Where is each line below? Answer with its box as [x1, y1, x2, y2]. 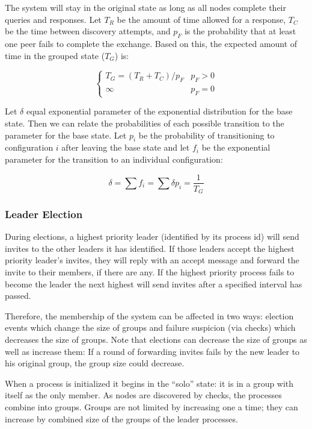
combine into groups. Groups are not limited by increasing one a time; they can [5, 400, 298, 413]
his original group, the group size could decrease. [5, 357, 185, 369]
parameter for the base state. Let [5, 128, 127, 141]
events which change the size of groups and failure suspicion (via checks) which [5, 321, 296, 334]
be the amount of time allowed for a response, [117, 13, 286, 25]
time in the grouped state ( [5, 49, 105, 61]
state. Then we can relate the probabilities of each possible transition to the [5, 116, 284, 129]
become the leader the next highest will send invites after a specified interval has [5, 277, 302, 290]
